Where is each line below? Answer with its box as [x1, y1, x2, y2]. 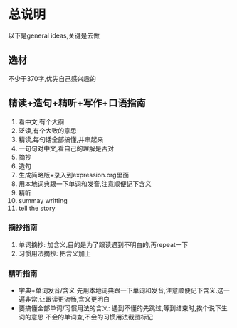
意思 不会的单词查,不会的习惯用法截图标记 [31, 313, 154, 322]
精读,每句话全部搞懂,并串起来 [18, 135, 104, 143]
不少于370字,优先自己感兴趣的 [8, 74, 97, 82]
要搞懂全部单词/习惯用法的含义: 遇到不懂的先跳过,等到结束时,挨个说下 [18, 304, 221, 312]
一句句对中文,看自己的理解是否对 [18, 143, 115, 153]
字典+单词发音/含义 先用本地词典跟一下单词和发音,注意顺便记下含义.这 [18, 286, 224, 295]
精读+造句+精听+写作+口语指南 [8, 97, 147, 109]
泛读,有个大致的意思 [18, 126, 77, 135]
